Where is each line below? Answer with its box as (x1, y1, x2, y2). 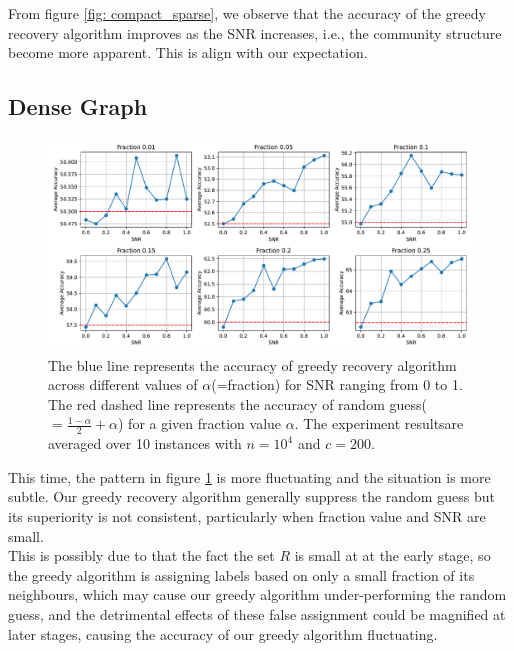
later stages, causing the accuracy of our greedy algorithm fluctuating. (8, 623, 438, 644)
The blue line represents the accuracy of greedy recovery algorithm (48, 354, 457, 375)
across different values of (48, 374, 198, 395)
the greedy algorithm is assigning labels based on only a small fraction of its (8, 564, 475, 585)
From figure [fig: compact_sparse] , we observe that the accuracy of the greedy (8, 3, 486, 23)
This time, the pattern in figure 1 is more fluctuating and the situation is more (8, 466, 491, 487)
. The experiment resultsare (294, 413, 464, 434)
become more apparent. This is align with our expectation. (8, 42, 368, 63)
